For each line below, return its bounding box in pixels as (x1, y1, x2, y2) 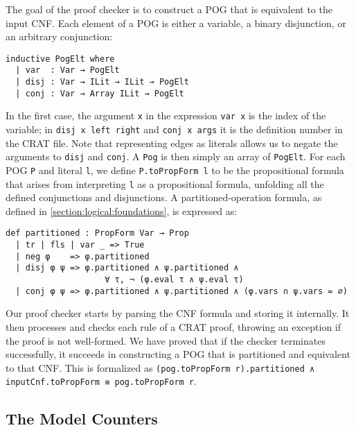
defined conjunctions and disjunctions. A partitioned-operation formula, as (6, 190, 322, 205)
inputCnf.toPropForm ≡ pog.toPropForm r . (6, 374, 197, 388)
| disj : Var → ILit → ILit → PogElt (15, 77, 189, 87)
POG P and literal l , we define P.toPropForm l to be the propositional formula (6, 162, 344, 177)
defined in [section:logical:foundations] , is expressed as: (6, 203, 238, 218)
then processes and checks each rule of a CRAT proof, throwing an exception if (6, 320, 341, 334)
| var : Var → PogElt (15, 65, 120, 76)
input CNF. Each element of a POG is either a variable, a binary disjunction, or (6, 15, 346, 30)
